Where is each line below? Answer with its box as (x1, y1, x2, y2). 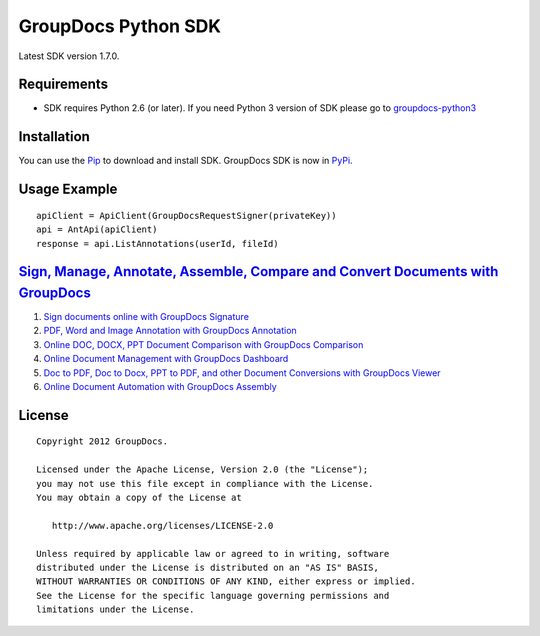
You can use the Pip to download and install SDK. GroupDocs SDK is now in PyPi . (18, 155, 354, 167)
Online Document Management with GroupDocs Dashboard (43, 353, 289, 365)
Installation (18, 128, 90, 145)
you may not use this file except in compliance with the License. (36, 478, 374, 489)
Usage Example (18, 181, 118, 198)
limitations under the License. (36, 604, 195, 615)
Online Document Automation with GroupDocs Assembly (43, 381, 277, 392)
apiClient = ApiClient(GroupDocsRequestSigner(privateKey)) (36, 210, 337, 221)
